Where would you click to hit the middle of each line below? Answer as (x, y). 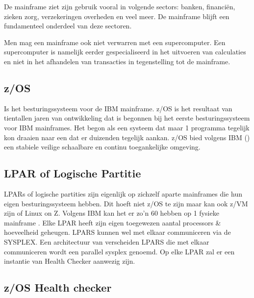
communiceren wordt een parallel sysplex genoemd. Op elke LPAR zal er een (119, 251)
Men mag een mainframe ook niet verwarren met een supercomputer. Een (115, 42)
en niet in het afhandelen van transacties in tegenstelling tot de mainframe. (117, 61)
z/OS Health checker (58, 287)
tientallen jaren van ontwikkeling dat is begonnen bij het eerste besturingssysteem (127, 118)
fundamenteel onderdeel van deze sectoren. (68, 26)
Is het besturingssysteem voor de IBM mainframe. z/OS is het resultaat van (118, 108)
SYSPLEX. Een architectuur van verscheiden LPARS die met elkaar (107, 241)
